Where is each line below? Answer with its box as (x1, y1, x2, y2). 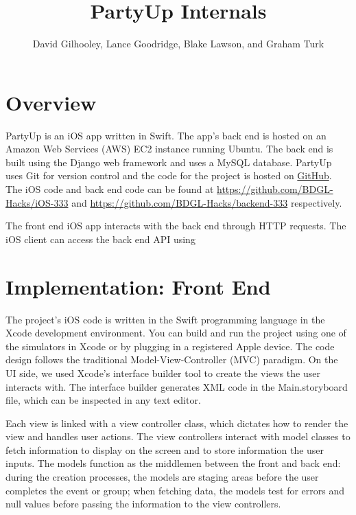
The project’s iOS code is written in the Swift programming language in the (5, 312, 325, 326)
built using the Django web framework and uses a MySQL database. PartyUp (5, 154, 332, 169)
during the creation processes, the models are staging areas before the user (5, 470, 319, 484)
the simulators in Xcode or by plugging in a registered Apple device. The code (5, 339, 335, 353)
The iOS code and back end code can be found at (5, 182, 214, 196)
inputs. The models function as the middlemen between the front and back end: (5, 456, 341, 470)
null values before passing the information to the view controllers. (5, 496, 281, 511)
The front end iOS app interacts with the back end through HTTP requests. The (5, 218, 346, 233)
